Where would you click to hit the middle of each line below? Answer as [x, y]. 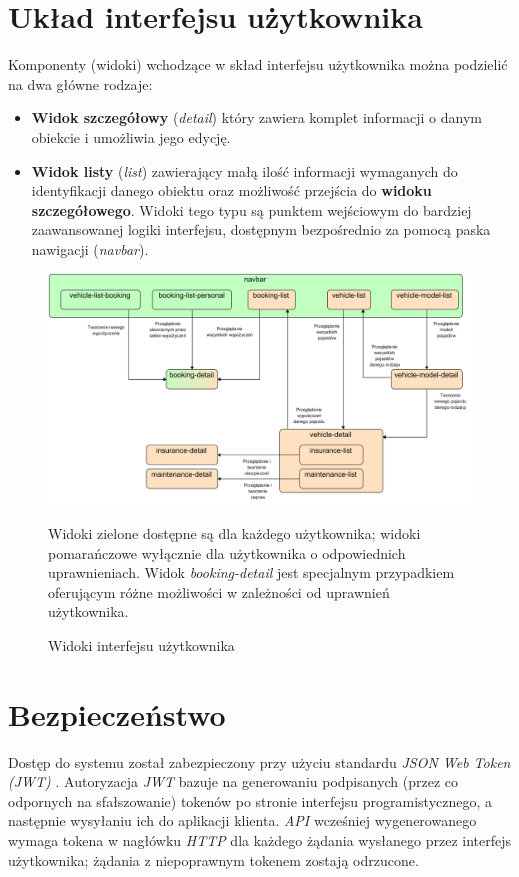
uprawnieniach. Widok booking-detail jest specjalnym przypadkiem [251, 572]
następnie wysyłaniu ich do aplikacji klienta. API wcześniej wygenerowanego [242, 820]
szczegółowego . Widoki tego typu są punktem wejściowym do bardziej [251, 209]
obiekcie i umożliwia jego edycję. [131, 136]
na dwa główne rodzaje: [80, 83]
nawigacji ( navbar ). [90, 248]
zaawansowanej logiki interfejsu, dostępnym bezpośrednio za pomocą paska [261, 229]
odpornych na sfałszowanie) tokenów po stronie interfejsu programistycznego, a [250, 800]
